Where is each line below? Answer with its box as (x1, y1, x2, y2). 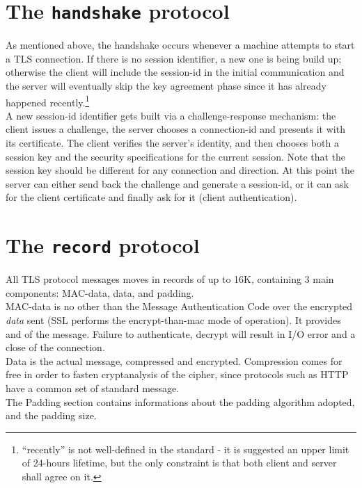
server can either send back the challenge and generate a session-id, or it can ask (6, 176, 349, 190)
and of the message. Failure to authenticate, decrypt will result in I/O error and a (6, 326, 356, 341)
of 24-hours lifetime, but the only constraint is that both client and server (22, 455, 337, 470)
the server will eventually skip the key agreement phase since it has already (6, 79, 326, 93)
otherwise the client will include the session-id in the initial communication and (6, 65, 345, 79)
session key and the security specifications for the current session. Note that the (6, 149, 346, 163)
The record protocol (6, 231, 200, 259)
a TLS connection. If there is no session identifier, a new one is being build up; (6, 51, 342, 65)
